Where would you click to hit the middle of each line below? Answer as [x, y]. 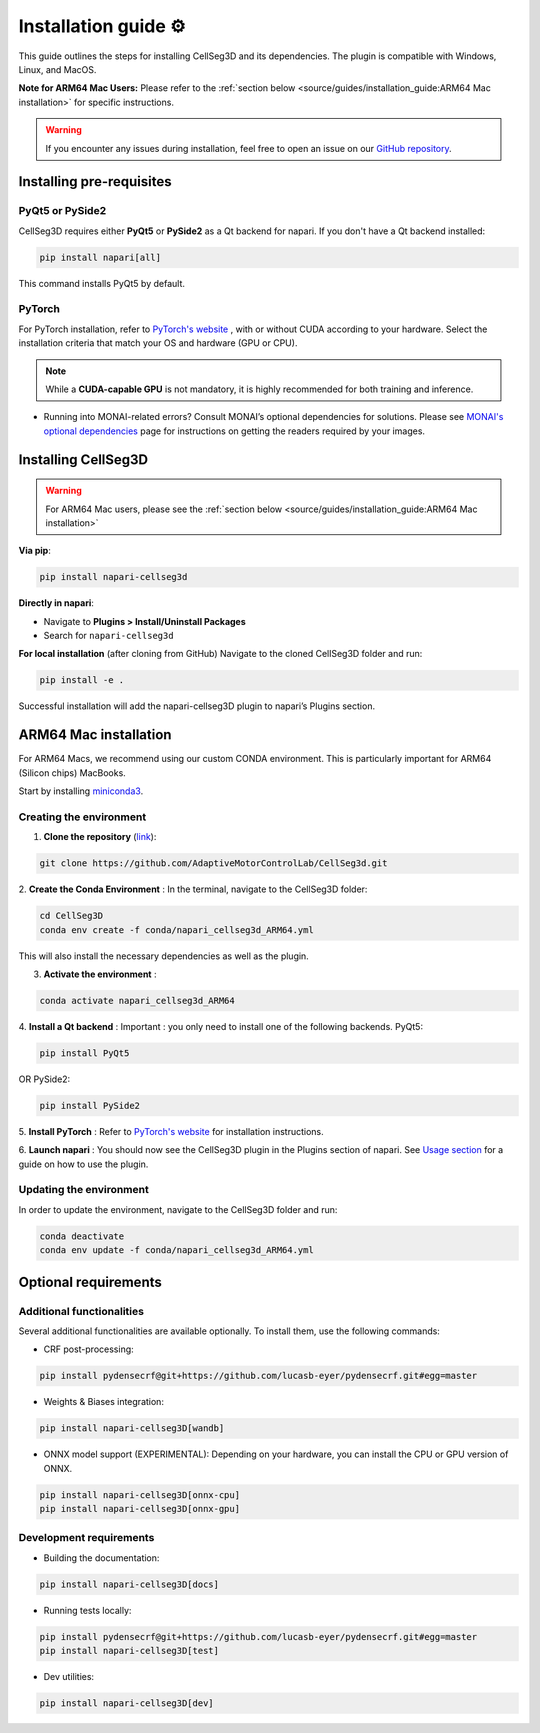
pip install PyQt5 [84, 1053]
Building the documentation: [101, 1557]
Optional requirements [90, 1281]
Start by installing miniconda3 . [81, 791]
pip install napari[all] [100, 257]
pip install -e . [82, 680]
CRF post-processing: [88, 1349]
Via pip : [35, 551]
